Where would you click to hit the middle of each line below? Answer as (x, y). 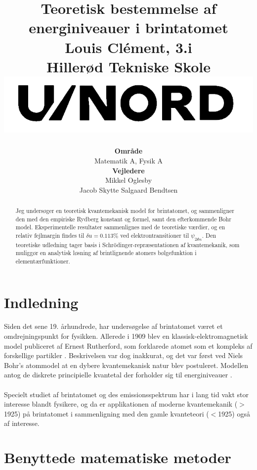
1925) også (234, 413)
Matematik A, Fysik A (128, 160)
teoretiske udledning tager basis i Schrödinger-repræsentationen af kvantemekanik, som (128, 244)
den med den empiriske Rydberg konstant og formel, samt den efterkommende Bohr (123, 219)
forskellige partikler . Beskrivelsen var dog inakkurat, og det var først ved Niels (124, 355)
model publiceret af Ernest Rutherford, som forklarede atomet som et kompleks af (128, 345)
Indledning (41, 302)
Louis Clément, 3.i (128, 47)
